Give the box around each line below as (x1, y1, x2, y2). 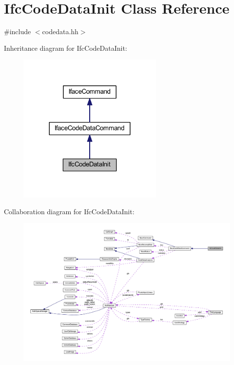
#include (4, 26, 31, 37)
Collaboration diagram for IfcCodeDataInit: (4, 206, 135, 216)
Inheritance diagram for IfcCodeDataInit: (4, 42, 127, 53)
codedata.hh (42, 26, 78, 37)
